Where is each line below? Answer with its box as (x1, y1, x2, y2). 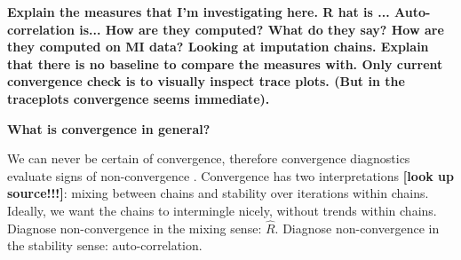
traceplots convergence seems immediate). (7, 89, 270, 107)
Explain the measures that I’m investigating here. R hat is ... (7, 3, 390, 20)
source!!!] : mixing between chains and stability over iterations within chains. (7, 184, 429, 202)
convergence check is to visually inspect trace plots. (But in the (7, 72, 405, 91)
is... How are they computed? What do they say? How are (79, 20, 444, 38)
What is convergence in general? (7, 119, 211, 138)
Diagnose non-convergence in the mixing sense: (7, 218, 262, 237)
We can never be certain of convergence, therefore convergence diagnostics (7, 149, 410, 168)
